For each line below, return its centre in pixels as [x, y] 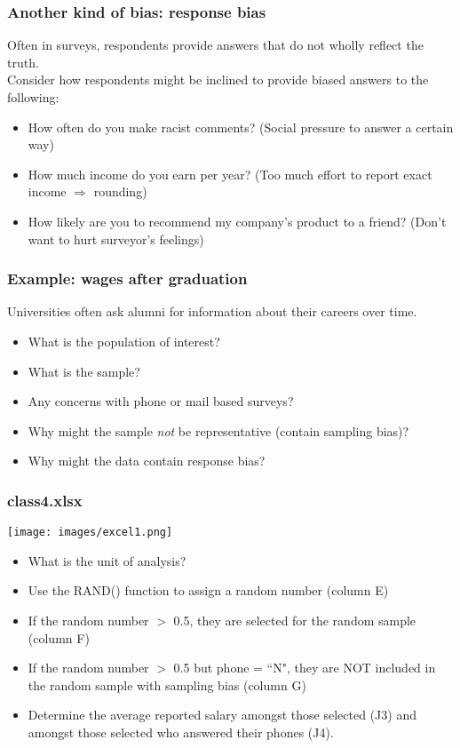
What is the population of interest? [124, 341]
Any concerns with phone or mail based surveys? [161, 401]
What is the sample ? [84, 371]
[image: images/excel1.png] [90, 533]
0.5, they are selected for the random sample [295, 620]
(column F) [59, 637]
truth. [23, 62]
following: [33, 97]
